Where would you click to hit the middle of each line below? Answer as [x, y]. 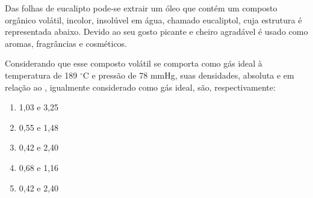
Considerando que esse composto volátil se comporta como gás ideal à [134, 63]
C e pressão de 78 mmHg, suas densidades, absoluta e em [188, 75]
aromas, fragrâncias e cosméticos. [66, 43]
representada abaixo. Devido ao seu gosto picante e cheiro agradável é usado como [156, 31]
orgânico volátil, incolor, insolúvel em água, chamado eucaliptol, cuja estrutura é [153, 19]
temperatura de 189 [41, 75]
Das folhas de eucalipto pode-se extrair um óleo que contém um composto [141, 8]
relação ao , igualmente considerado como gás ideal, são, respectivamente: [140, 87]
